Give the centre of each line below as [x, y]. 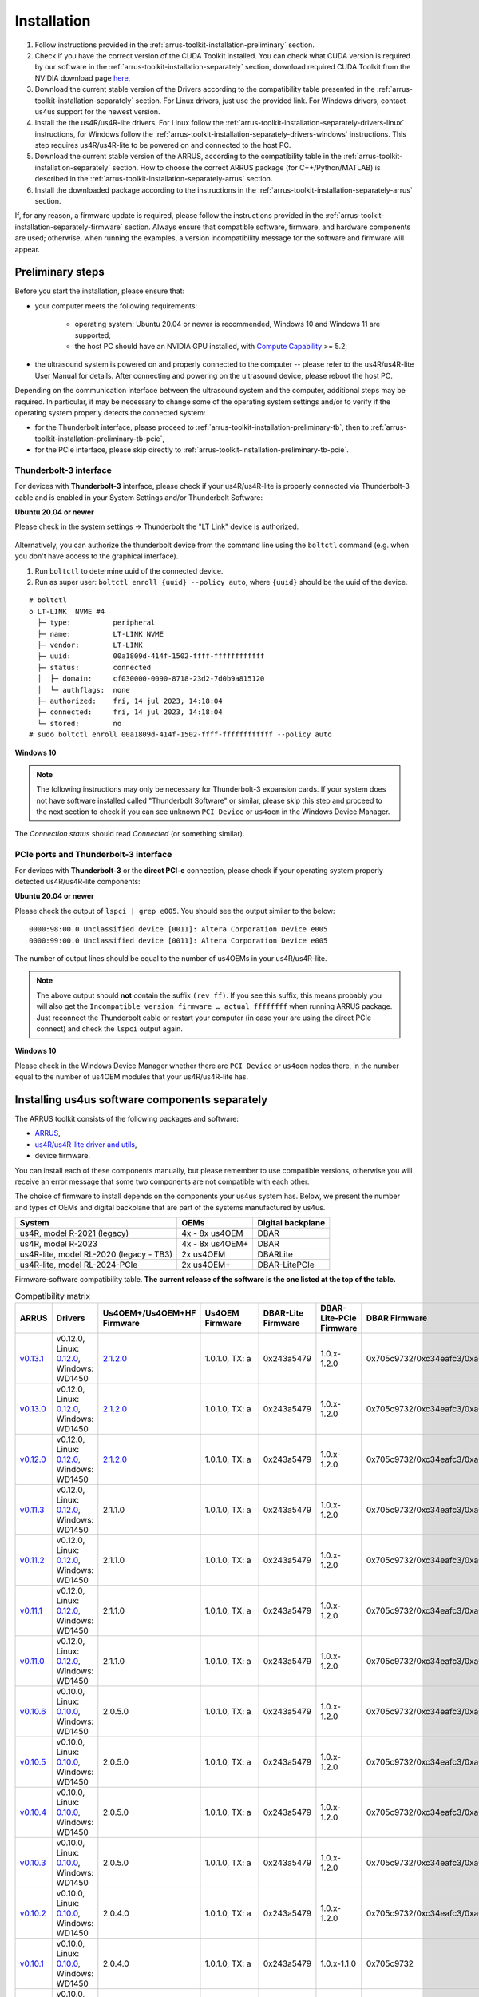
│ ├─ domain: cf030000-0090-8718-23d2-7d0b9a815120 [151, 679]
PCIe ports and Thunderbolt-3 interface [93, 855]
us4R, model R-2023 [59, 1244]
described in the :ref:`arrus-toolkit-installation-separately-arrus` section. [154, 179]
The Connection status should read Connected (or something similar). [130, 834]
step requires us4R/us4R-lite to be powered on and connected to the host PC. [163, 145]
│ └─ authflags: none [84, 690]
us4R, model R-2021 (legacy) [74, 1233]
